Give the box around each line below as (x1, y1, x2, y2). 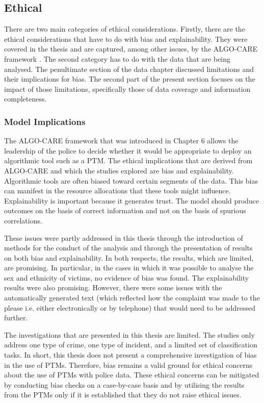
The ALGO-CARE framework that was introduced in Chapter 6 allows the (4, 135, 239, 146)
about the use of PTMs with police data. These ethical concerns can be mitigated (4, 369, 259, 380)
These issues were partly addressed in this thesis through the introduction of (4, 232, 243, 243)
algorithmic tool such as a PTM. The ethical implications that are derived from (4, 155, 253, 166)
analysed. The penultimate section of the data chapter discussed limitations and (4, 63, 254, 74)
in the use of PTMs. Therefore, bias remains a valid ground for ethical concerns (4, 359, 253, 370)
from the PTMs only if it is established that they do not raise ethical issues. (4, 389, 242, 400)
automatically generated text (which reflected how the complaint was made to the (4, 292, 260, 303)
